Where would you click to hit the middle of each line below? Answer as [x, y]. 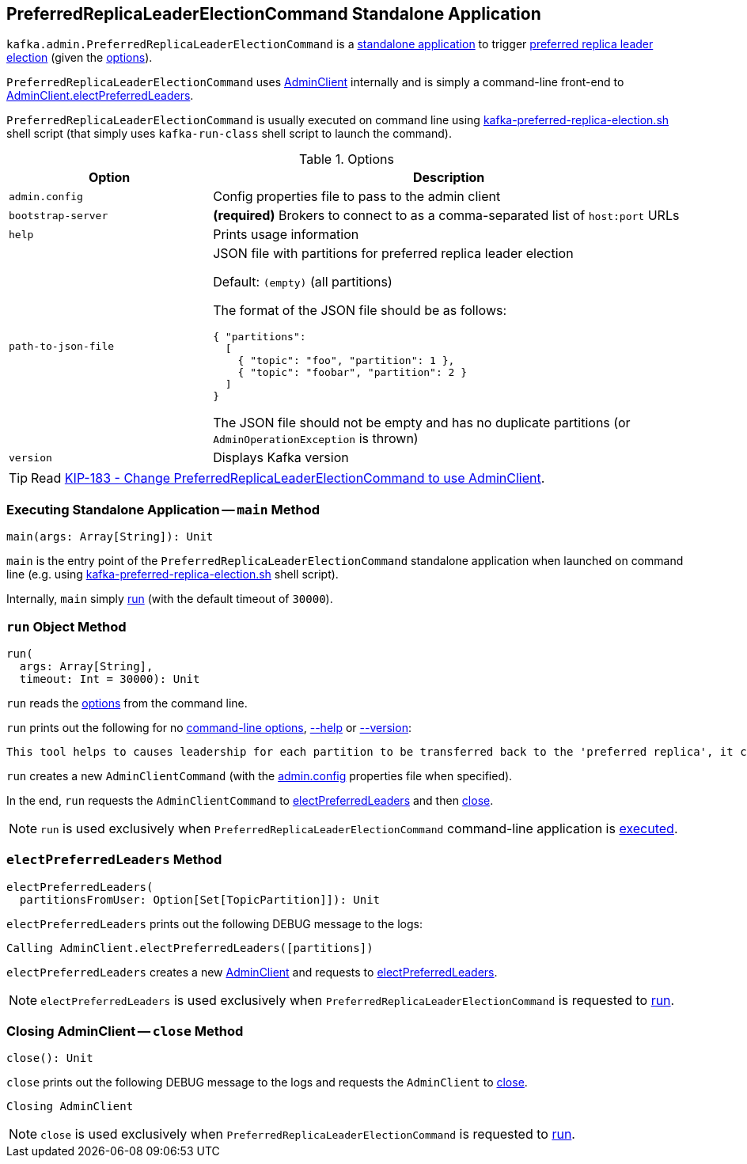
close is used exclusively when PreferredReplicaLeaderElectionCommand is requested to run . [308, 1134]
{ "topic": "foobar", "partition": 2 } [353, 373]
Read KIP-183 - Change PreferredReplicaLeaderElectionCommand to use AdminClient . [288, 478]
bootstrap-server [59, 215]
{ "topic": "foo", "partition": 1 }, [346, 361]
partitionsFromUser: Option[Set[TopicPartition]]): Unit [200, 899]
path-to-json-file [62, 346]
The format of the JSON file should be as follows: [360, 311]
